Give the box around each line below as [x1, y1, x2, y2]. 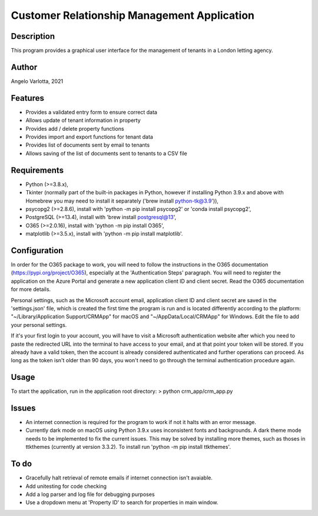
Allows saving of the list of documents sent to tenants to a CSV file [25, 150, 188, 157]
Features [11, 93, 44, 103]
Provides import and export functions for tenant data [25, 133, 153, 141]
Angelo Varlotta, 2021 [11, 77, 64, 85]
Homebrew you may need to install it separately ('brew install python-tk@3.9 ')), [25, 197, 219, 204]
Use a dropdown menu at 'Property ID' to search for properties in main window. [25, 499, 218, 506]
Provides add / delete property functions [25, 125, 124, 132]
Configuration [11, 245, 64, 256]
